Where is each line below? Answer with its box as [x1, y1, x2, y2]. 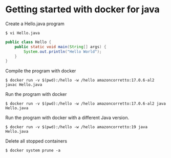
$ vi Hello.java [5, 30, 40, 35]
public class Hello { [5, 39, 52, 45]
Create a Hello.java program [5, 21, 65, 27]
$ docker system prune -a [5, 148, 60, 153]
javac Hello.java [5, 82, 42, 88]
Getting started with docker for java [5, 4, 160, 15]
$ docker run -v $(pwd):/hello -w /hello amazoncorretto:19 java [5, 125, 147, 130]
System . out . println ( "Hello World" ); [24, 49, 102, 54]
